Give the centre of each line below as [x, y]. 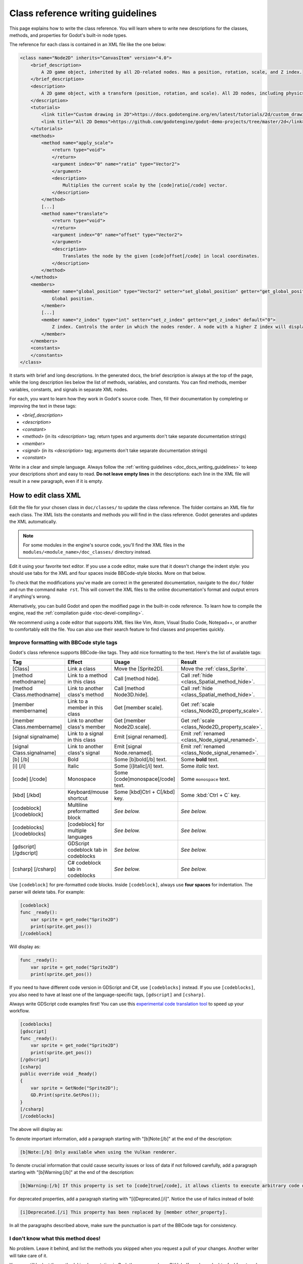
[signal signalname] [36, 737]
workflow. [19, 1011]
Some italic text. [200, 766]
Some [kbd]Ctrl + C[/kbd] [144, 792]
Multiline [78, 805]
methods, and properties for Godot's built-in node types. [68, 35]
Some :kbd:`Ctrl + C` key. [211, 795]
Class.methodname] [36, 695]
